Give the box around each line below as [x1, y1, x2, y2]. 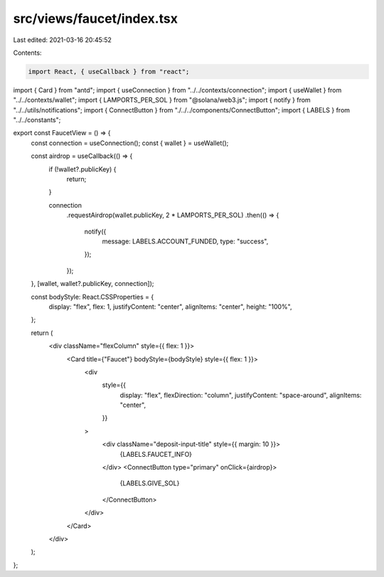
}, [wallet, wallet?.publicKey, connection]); [31, 280, 154, 288]
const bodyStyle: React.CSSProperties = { [31, 292, 154, 301]
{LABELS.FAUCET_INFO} [119, 450, 192, 458]
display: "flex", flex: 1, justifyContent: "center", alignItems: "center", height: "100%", [48, 302, 292, 311]
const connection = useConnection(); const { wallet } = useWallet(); [31, 139, 229, 147]
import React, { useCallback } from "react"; [28, 68, 190, 75]
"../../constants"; [13, 116, 61, 125]
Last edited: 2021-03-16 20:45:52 [13, 36, 112, 44]
